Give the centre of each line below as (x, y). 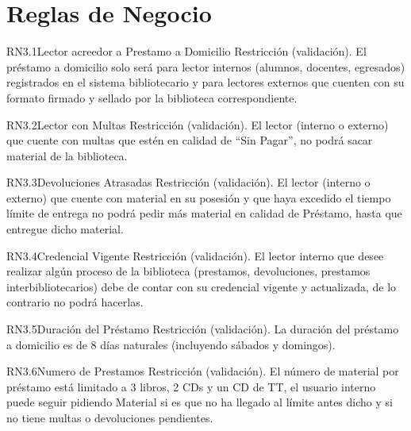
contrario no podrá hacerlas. (75, 302)
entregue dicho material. (65, 229)
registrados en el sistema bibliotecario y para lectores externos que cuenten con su (205, 82)
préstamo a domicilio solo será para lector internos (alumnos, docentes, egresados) (206, 66)
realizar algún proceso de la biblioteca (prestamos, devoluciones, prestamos (188, 271)
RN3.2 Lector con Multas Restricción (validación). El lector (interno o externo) (198, 124)
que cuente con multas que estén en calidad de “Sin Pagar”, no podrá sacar (190, 140)
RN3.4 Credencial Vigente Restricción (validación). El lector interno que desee (195, 255)
